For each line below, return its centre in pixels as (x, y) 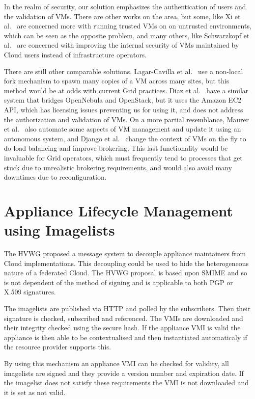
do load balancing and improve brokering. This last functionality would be (116, 148)
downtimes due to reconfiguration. (55, 177)
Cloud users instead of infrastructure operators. (75, 54)
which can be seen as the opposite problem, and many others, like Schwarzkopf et (127, 35)
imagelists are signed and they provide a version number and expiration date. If (124, 373)
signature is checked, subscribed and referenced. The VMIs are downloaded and (124, 318)
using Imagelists (59, 230)
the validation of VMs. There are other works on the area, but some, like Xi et (122, 16)
